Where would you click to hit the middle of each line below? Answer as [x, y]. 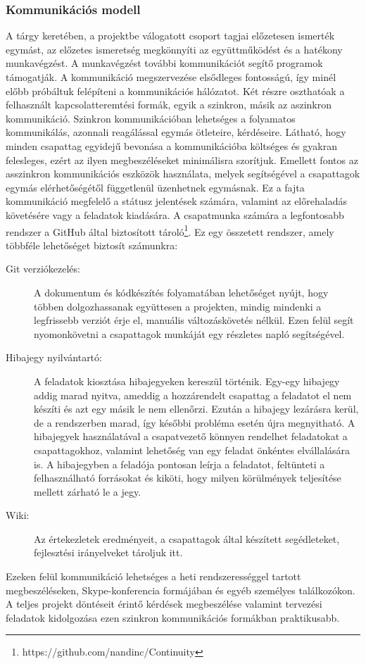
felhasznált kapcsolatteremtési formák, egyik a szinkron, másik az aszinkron [169, 105]
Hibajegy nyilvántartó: [54, 357]
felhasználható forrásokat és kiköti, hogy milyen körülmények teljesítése [188, 478]
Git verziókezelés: [43, 269]
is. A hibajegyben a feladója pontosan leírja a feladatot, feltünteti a [179, 464]
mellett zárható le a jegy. [88, 491]
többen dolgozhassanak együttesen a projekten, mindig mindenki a [178, 306]
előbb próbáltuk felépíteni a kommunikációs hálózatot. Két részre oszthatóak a [175, 90]
